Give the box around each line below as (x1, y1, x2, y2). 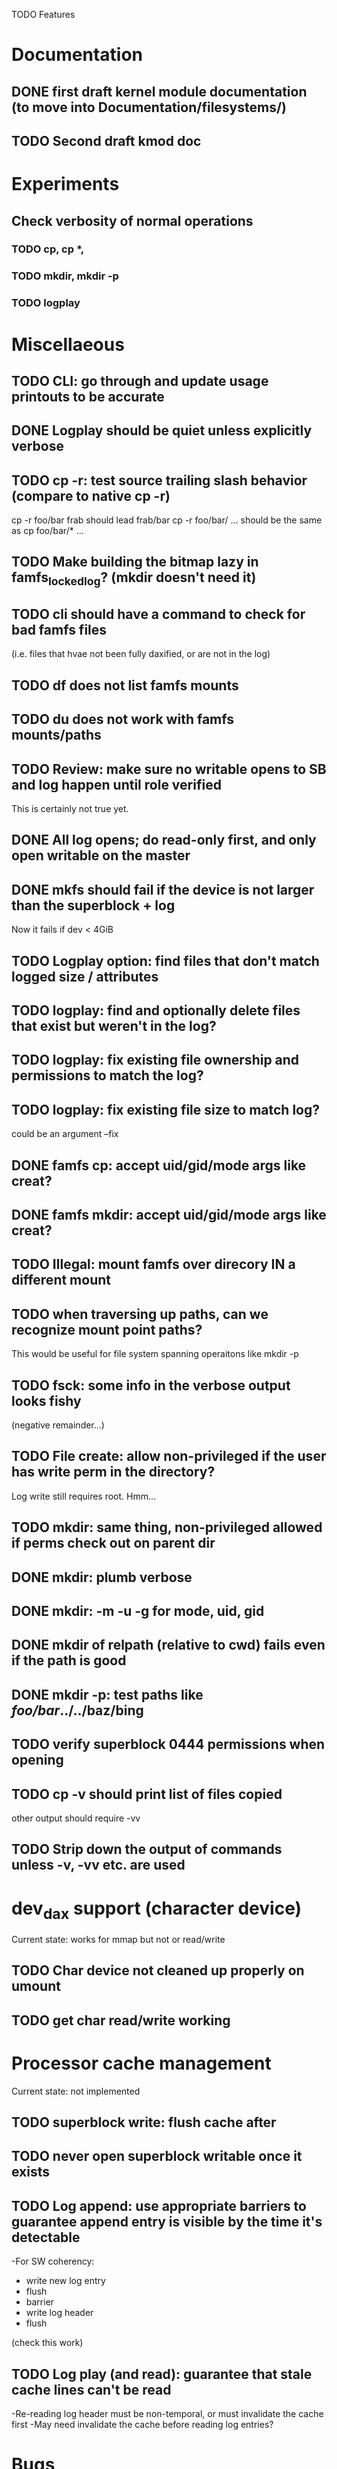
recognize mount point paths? (11, 1321, 203, 1338)
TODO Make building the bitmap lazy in (11, 554, 259, 571)
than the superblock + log (11, 897, 176, 914)
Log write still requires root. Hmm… (11, 1490, 157, 1502)
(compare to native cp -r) (11, 487, 171, 504)
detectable (11, 2229, 81, 2246)
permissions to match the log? (11, 1067, 204, 1084)
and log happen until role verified (11, 776, 222, 793)
